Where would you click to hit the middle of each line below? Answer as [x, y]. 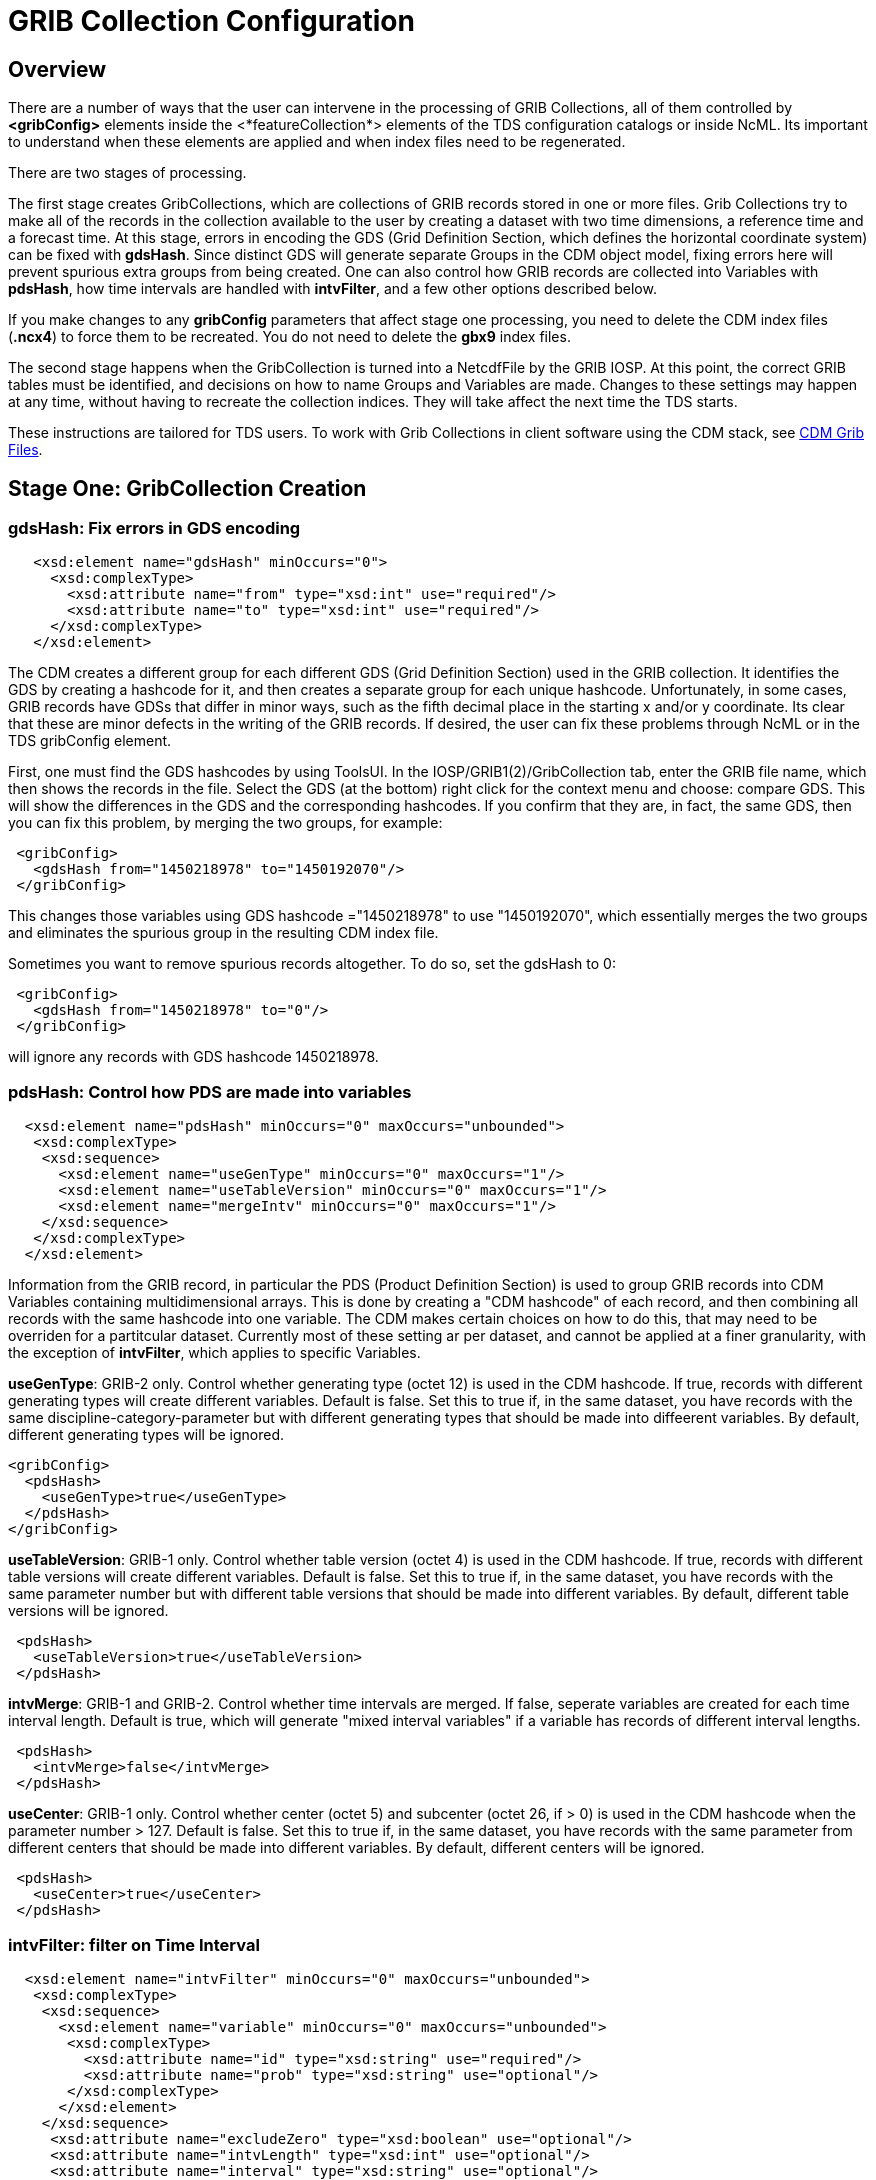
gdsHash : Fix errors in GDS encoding [154, 528]
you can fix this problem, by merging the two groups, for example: [225, 823]
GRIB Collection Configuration [211, 21]
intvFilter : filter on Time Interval [134, 1944]
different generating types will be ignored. [146, 1435]
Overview [57, 69]
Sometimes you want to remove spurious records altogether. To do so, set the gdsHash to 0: [312, 964]
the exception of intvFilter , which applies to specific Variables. [214, 1353]
